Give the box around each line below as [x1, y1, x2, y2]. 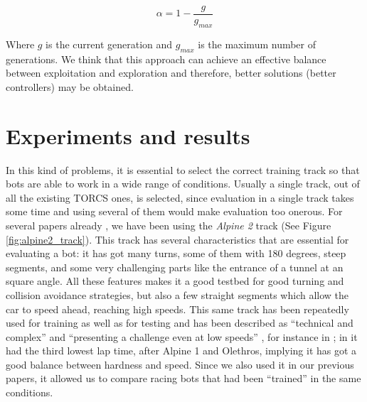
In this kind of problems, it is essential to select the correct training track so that [6, 162, 360, 177]
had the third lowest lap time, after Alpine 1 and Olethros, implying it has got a [6, 343, 357, 358]
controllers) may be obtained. [6, 79, 134, 94]
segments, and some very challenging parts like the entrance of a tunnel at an [6, 259, 344, 274]
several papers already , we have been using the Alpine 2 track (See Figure [6, 217, 331, 232]
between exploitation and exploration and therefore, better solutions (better [6, 65, 336, 80]
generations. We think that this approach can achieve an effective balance [6, 51, 326, 66]
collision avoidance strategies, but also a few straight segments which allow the [6, 287, 349, 302]
